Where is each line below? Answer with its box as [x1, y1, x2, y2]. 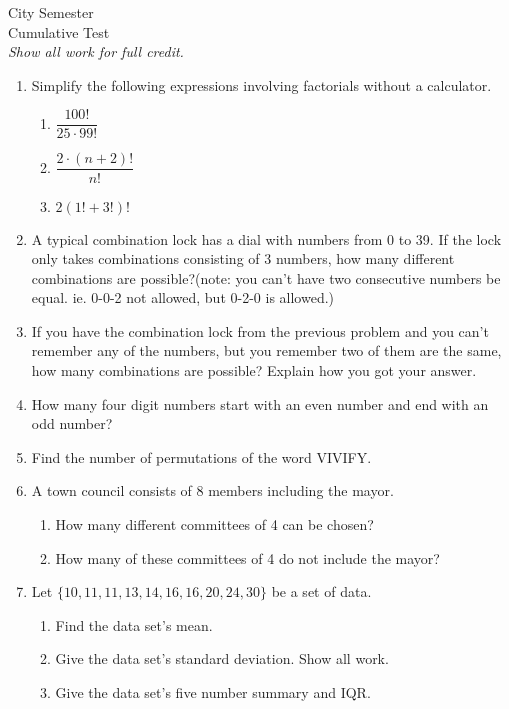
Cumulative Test [8, 21, 110, 42]
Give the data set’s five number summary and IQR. [55, 682, 371, 702]
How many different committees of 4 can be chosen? [55, 514, 374, 535]
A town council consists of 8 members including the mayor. [31, 480, 394, 501]
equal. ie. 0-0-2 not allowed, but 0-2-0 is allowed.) [31, 287, 335, 308]
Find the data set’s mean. [55, 614, 213, 635]
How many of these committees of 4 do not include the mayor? [55, 547, 440, 568]
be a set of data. [271, 581, 372, 602]
